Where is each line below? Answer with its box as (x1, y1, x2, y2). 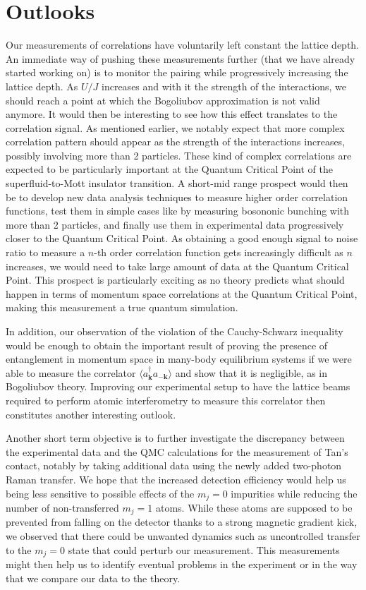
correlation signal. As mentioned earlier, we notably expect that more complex (6, 120, 345, 135)
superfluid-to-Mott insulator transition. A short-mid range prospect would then (6, 176, 348, 191)
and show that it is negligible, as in (175, 365, 327, 380)
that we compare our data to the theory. (6, 570, 181, 585)
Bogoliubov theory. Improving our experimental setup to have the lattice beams (6, 379, 350, 394)
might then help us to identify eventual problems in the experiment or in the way (6, 557, 358, 572)
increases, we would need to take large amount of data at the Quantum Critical (6, 258, 349, 273)
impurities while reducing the (231, 486, 358, 500)
